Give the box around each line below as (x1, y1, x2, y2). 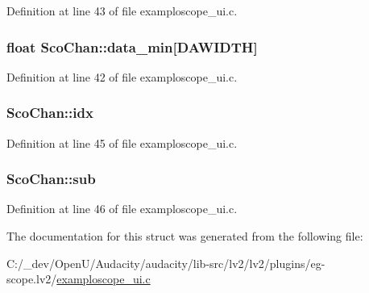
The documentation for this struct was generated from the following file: (6, 228, 363, 245)
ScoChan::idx (6, 103, 93, 123)
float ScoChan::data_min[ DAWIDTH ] (6, 36, 258, 57)
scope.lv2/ (6, 270, 57, 287)
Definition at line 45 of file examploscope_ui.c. (6, 134, 238, 151)
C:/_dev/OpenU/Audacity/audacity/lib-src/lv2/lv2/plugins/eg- (6, 254, 325, 271)
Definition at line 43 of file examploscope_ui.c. (6, 2, 238, 19)
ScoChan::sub (6, 169, 96, 189)
